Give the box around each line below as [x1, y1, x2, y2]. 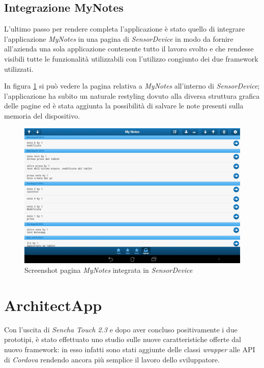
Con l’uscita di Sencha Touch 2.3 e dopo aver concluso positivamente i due [4, 324, 238, 334]
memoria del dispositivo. [4, 110, 80, 121]
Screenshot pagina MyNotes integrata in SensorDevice [24, 265, 193, 275]
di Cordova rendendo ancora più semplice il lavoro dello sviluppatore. [4, 354, 220, 364]
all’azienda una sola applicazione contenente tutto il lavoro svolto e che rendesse [4, 43, 254, 54]
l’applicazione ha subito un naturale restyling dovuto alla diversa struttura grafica [4, 90, 260, 101]
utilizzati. [4, 63, 34, 74]
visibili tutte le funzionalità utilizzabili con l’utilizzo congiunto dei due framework [4, 53, 258, 64]
